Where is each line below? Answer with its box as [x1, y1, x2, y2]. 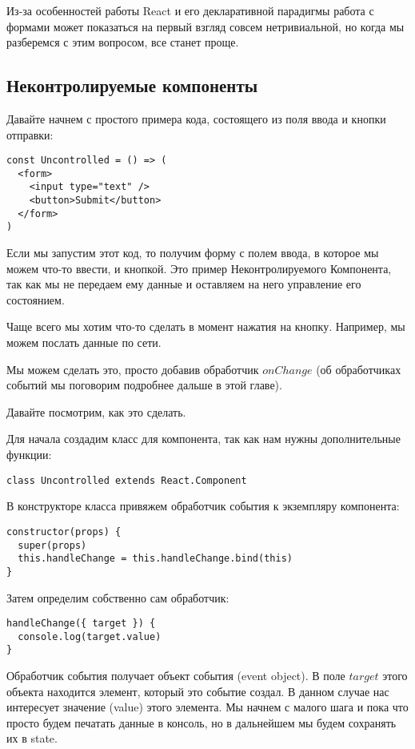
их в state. [6, 730, 58, 747]
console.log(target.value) [18, 630, 162, 642]
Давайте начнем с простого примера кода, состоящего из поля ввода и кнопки [6, 110, 386, 127]
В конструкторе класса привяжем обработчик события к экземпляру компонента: [6, 497, 400, 514]
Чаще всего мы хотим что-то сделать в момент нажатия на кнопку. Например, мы [6, 318, 405, 335]
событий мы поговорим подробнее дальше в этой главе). [6, 377, 282, 393]
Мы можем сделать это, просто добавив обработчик [6, 360, 259, 377]
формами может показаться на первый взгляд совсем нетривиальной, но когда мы [6, 18, 405, 34]
